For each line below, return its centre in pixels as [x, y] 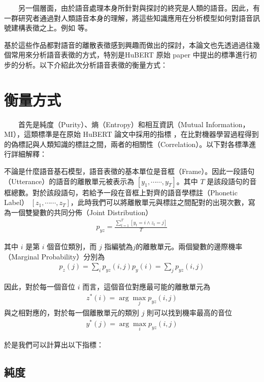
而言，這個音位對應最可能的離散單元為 [146, 287]
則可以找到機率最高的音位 [190, 313]
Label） [16, 202]
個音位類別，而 [72, 246]
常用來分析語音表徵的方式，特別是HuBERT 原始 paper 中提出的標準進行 [130, 55]
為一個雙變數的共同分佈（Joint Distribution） [78, 212]
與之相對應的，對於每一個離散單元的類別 [72, 313]
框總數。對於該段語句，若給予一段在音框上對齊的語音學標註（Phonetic [121, 192]
